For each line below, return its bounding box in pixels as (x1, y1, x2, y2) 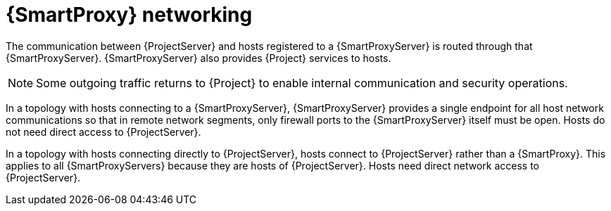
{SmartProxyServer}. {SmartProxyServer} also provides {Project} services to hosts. (6, 51, 391, 64)
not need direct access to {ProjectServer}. (6, 125, 201, 138)
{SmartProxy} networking (6, 3, 253, 27)
